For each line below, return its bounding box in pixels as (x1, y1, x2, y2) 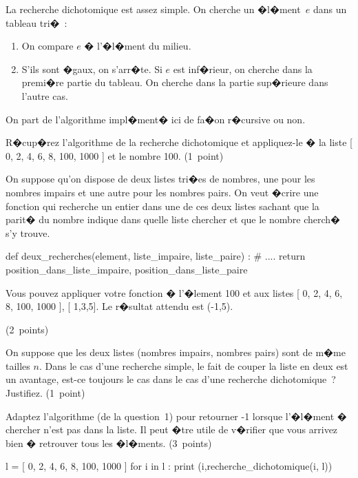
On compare (21, 39, 74, 53)
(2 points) (6, 322, 49, 336)
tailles (6, 358, 30, 373)
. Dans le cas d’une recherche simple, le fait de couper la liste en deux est (39, 358, 348, 373)
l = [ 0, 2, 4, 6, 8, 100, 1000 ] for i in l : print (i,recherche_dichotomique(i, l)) (6, 459, 333, 473)
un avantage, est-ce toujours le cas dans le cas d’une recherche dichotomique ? (6, 372, 336, 386)
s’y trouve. (6, 225, 50, 240)
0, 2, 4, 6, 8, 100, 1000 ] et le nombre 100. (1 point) (6, 148, 224, 163)
